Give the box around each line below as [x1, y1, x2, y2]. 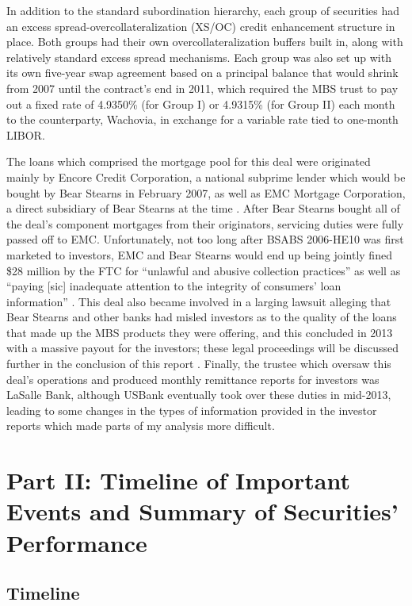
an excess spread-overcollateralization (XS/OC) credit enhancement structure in [6, 17, 395, 34]
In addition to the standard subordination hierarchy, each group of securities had [6, 2, 400, 18]
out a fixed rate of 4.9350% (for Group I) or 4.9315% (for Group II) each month [6, 95, 395, 112]
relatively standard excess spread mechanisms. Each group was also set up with [6, 48, 391, 65]
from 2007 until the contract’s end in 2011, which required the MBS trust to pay [6, 79, 399, 96]
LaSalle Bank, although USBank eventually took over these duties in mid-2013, [6, 386, 391, 403]
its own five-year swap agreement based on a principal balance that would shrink [6, 64, 399, 81]
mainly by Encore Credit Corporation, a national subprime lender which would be [6, 168, 406, 185]
